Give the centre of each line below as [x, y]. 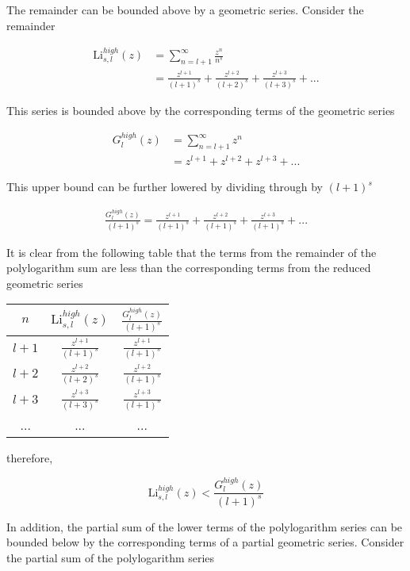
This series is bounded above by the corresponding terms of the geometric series [201, 110]
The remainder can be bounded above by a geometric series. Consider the [185, 10]
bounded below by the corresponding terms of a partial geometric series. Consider [205, 542]
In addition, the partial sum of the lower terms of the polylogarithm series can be [205, 526]
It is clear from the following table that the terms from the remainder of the [192, 252]
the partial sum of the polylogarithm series [111, 558]
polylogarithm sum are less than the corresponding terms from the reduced [189, 268]
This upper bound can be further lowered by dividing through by [165, 187]
